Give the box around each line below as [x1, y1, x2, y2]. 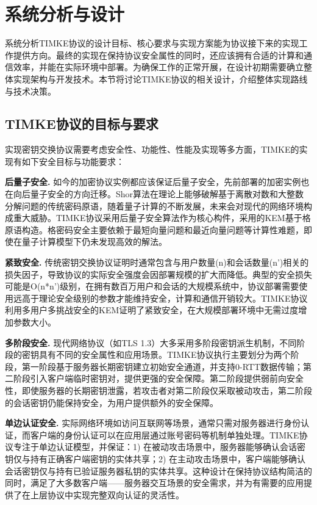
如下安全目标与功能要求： [21, 154, 124, 167]
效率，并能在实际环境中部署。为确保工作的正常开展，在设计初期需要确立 [13, 60, 304, 73]
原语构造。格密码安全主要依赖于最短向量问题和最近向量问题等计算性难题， [5, 223, 304, 236]
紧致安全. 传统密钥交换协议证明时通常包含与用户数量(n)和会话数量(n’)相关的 [5, 256, 309, 269]
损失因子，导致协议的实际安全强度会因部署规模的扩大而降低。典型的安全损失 [5, 267, 312, 280]
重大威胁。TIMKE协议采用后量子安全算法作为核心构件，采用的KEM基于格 [13, 211, 311, 224]
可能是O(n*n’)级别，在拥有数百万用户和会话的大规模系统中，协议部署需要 [5, 280, 299, 292]
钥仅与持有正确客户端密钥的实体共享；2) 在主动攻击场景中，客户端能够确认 [5, 452, 306, 465]
